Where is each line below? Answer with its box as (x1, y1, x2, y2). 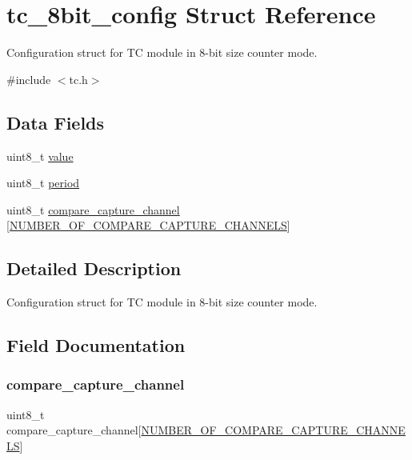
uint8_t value (6, 147, 74, 164)
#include (6, 70, 51, 87)
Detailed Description (6, 256, 182, 281)
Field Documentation (6, 333, 186, 358)
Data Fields (6, 110, 105, 134)
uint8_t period (6, 174, 80, 191)
